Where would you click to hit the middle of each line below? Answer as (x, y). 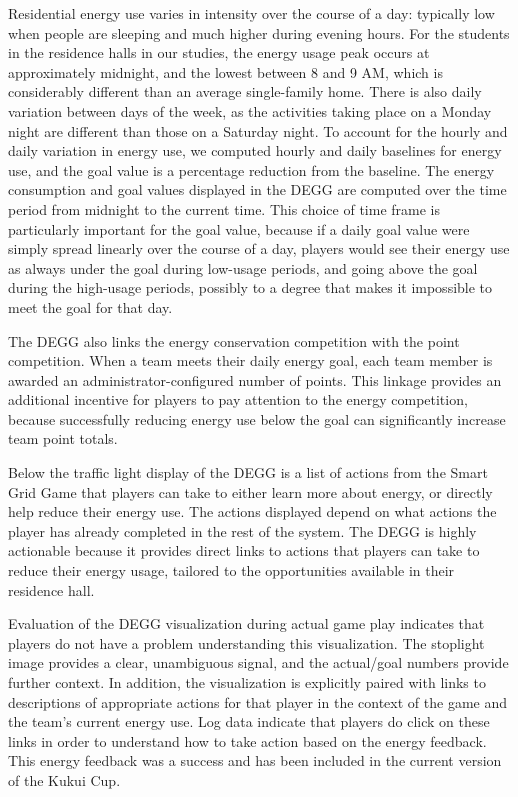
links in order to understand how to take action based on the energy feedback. (247, 740)
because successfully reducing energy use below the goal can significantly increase (257, 418)
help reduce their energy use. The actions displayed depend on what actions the (252, 511)
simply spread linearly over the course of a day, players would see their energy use (259, 248)
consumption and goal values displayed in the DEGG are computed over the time (257, 189)
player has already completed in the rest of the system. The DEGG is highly (242, 530)
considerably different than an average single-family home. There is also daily (245, 91)
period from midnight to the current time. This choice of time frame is (224, 208)
